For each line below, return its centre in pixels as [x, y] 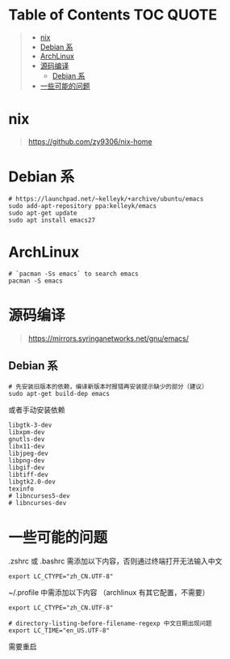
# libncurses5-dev [39, 495]
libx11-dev [27, 446]
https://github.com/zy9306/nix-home [90, 141]
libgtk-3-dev [30, 425]
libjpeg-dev [28, 453]
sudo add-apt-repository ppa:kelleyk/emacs [83, 206]
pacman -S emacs [36, 281]
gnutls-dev [27, 439]
